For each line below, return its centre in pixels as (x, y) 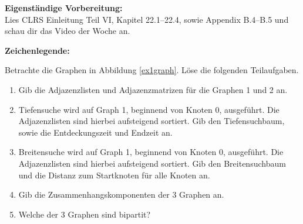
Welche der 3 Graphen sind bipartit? (85, 214)
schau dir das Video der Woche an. (68, 31)
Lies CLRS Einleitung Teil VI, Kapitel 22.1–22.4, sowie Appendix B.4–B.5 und (147, 19)
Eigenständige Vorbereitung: (64, 8)
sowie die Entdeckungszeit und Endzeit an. (95, 132)
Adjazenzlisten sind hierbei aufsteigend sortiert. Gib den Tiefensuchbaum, (151, 121)
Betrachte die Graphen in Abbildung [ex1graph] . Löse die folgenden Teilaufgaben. (152, 70)
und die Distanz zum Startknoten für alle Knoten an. (114, 175)
